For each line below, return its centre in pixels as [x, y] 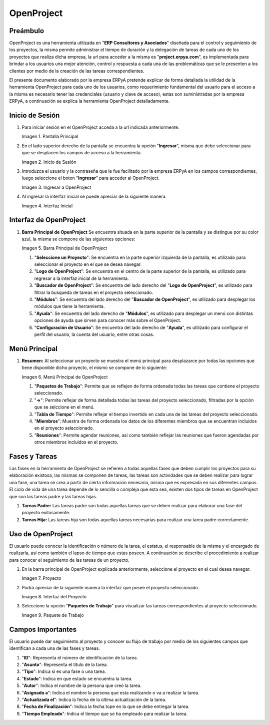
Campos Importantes [43, 629]
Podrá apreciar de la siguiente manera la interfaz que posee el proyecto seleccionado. [110, 587]
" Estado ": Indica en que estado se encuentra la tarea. [77, 678]
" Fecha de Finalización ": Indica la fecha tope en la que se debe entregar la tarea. [105, 706]
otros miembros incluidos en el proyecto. [76, 442]
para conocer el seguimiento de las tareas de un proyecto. [69, 560]
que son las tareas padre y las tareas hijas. [53, 496]
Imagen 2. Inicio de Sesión [49, 162]
